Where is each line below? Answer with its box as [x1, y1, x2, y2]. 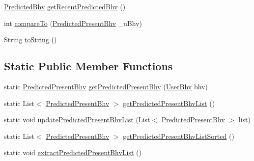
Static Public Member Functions [4, 58, 173, 74]
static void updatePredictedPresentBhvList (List [4, 114, 150, 125]
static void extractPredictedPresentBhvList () [4, 147, 141, 158]
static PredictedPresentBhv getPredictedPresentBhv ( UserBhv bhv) [4, 81, 208, 91]
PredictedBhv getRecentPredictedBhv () [4, 1, 126, 11]
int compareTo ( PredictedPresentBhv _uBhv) [4, 18, 142, 28]
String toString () [4, 34, 57, 45]
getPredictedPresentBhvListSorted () [123, 131, 234, 141]
